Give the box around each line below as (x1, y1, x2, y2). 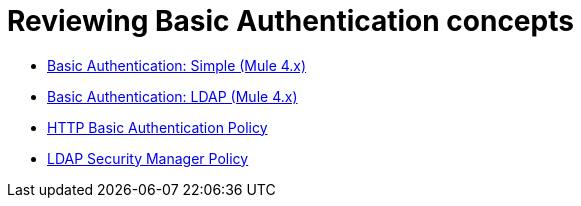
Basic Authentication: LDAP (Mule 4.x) (47, 87, 298, 105)
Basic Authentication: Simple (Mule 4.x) (47, 56, 307, 74)
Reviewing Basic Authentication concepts (7, 4, 574, 38)
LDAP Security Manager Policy (47, 149, 249, 167)
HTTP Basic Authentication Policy (47, 118, 268, 136)
